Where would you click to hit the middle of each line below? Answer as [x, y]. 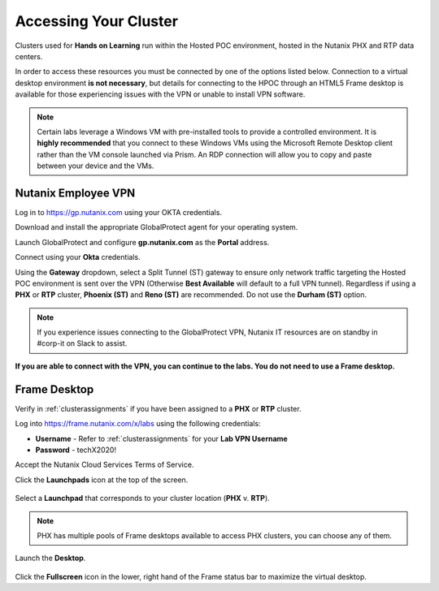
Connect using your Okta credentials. [78, 257]
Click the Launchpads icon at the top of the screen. [102, 480]
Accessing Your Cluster [97, 21]
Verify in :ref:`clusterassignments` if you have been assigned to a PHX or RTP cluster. [158, 408]
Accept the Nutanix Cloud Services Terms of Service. [104, 465]
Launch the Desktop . [50, 558]
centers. [29, 56]
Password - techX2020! [76, 450]
